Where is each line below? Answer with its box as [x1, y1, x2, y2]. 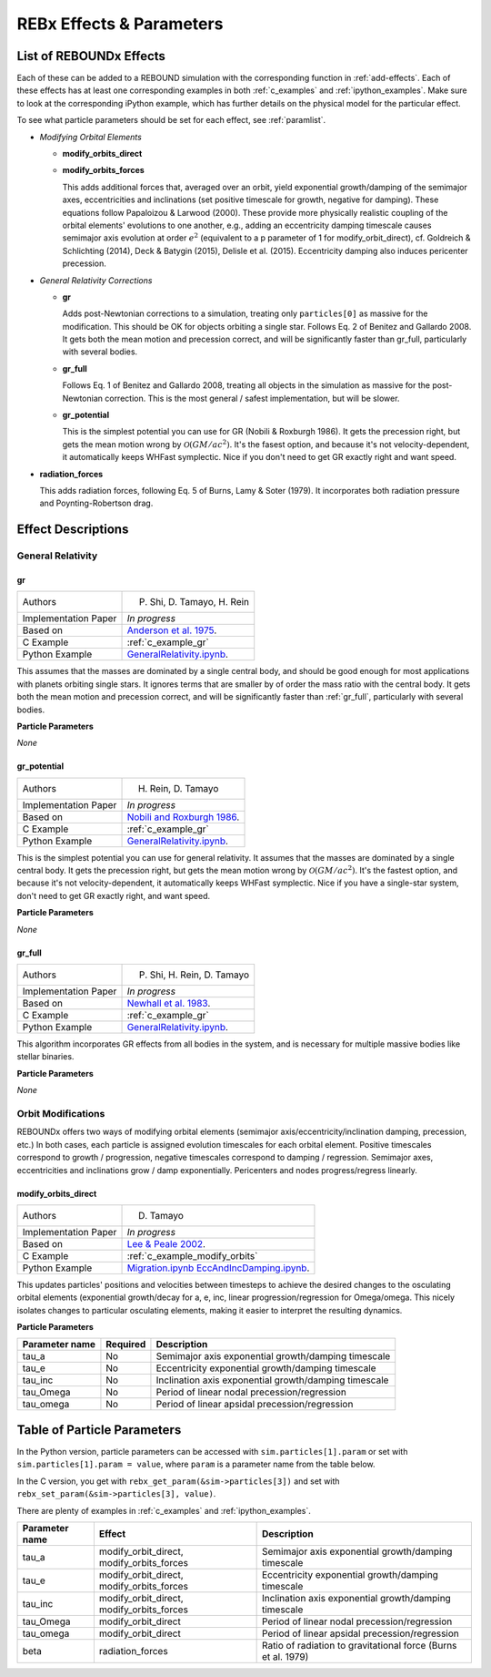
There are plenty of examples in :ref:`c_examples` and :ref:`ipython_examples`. [16, 1505, 311, 1516]
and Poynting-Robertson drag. [39, 497, 154, 509]
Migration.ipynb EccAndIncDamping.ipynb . [126, 1262, 310, 1274]
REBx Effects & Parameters [16, 14, 224, 34]
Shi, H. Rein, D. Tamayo [149, 968, 250, 981]
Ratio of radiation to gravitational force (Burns [261, 1639, 457, 1651]
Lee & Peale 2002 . [126, 1237, 206, 1250]
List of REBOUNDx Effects [16, 48, 165, 64]
